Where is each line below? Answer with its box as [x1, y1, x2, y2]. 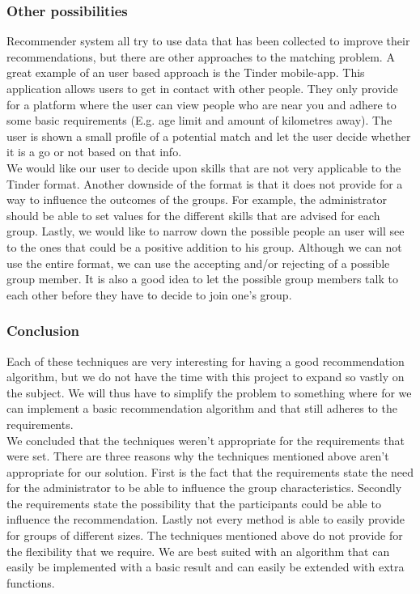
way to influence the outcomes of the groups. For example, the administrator [6, 191, 387, 208]
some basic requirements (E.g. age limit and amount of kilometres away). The [6, 112, 392, 129]
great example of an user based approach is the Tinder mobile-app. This [6, 64, 365, 81]
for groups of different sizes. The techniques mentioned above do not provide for [6, 527, 403, 544]
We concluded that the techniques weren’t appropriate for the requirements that [6, 431, 405, 448]
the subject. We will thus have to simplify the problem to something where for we [6, 384, 412, 401]
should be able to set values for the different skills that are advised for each [6, 206, 380, 223]
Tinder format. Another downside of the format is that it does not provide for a [6, 175, 403, 192]
